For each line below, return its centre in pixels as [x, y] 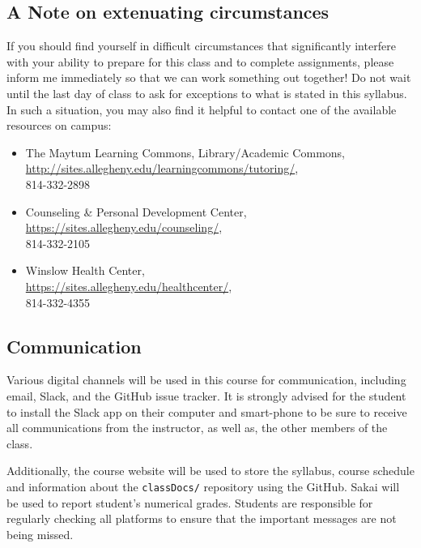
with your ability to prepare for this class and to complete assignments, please [200, 61]
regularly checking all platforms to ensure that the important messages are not [202, 518]
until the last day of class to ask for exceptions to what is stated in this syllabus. [207, 93]
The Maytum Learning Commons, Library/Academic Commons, [185, 152]
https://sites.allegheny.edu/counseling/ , [124, 227]
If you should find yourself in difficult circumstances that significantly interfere [201, 46]
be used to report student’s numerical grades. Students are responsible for [190, 502]
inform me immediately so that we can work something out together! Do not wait [209, 77]
